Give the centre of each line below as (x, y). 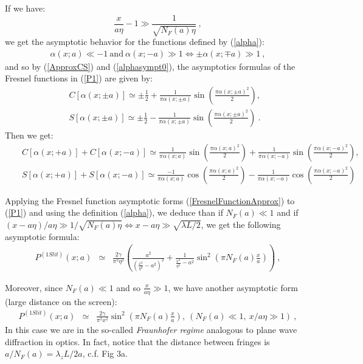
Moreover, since (34, 287)
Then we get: (29, 135)
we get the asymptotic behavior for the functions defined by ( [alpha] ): (135, 42)
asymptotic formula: (42, 236)
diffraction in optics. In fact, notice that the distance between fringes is (137, 341)
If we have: (25, 8)
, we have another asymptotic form (233, 287)
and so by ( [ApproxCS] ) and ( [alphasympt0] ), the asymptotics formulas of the (150, 66)
